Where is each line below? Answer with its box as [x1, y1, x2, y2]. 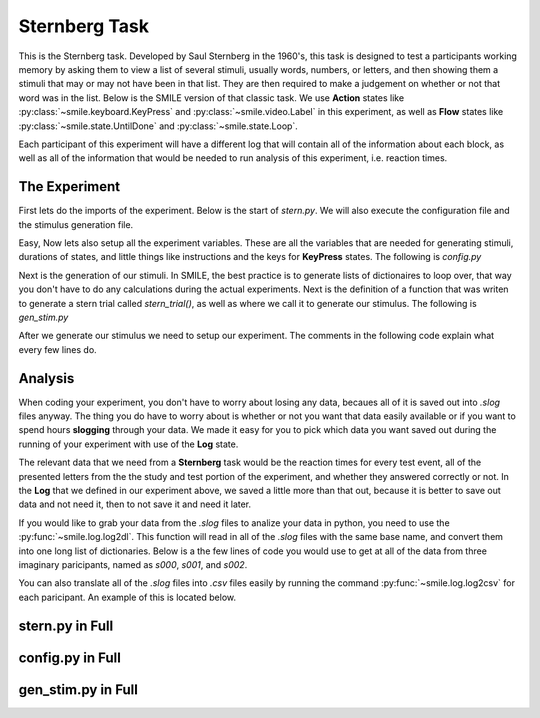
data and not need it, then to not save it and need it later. [18, 498, 252, 510]
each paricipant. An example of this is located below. [18, 591, 237, 603]
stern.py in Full [18, 617, 114, 634]
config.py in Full [18, 649, 122, 666]
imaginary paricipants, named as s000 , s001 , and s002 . [18, 558, 248, 570]
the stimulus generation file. [18, 218, 134, 230]
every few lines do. [18, 343, 97, 355]
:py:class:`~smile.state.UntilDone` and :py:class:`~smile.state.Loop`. [18, 120, 299, 132]
